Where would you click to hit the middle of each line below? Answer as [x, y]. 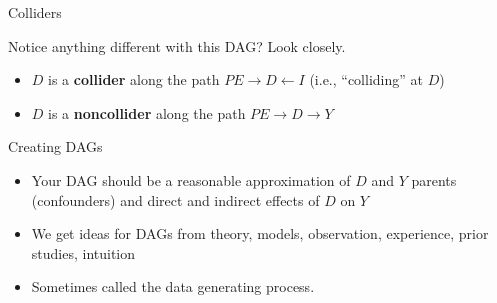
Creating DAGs [55, 146]
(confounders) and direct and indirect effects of [175, 199]
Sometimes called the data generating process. [173, 286]
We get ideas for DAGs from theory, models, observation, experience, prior [260, 233]
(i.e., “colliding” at [366, 79]
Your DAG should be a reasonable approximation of [191, 179]
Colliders [35, 12]
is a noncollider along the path [147, 112]
